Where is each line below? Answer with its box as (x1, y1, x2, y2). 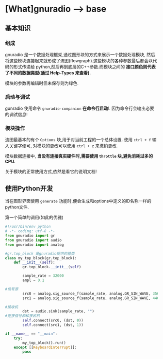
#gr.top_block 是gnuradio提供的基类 (5, 251, 75, 256)
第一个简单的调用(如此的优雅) (5, 215, 64, 221)
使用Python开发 (5, 184, 53, 192)
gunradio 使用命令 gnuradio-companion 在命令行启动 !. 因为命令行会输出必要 (5, 105, 154, 111)
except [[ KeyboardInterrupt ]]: (14, 345, 77, 350)
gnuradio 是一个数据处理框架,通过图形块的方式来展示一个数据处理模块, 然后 (5, 51, 155, 57)
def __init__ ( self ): (14, 260, 55, 265)
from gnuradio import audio (5, 238, 62, 242)
